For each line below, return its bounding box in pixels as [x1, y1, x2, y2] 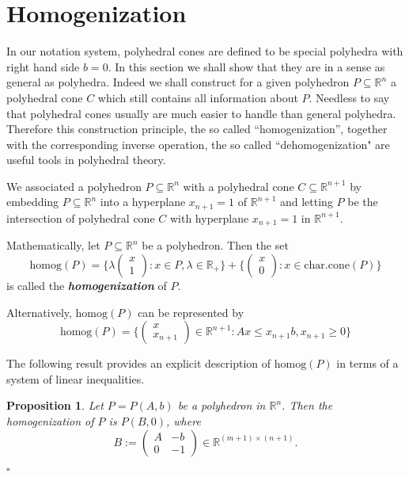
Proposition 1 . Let [6, 397, 104, 414]
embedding [6, 193, 59, 210]
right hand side [6, 58, 80, 74]
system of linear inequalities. [6, 370, 145, 387]
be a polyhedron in [177, 397, 266, 414]
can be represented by [138, 303, 244, 320]
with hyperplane [169, 209, 249, 226]
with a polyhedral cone [183, 177, 294, 194]
